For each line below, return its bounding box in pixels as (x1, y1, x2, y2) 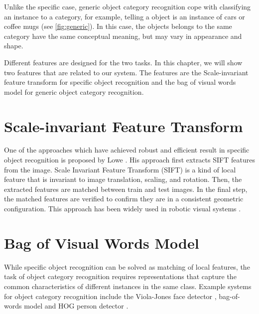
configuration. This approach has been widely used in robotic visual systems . (4, 203, 241, 214)
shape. (4, 40, 23, 51)
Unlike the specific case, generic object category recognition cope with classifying (4, 1, 251, 11)
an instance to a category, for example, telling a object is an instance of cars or (4, 11, 245, 21)
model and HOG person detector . (24, 301, 129, 311)
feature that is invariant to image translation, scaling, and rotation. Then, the (4, 174, 242, 184)
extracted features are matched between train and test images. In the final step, (4, 183, 248, 194)
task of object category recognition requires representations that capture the (4, 271, 237, 282)
